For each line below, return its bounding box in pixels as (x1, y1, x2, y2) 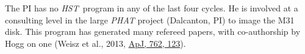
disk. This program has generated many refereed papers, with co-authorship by (5, 25, 301, 38)
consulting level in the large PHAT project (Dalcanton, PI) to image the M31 (5, 13, 295, 26)
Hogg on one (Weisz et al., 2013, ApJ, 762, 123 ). (5, 37, 186, 49)
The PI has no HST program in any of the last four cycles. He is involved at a (5, 2, 298, 14)
